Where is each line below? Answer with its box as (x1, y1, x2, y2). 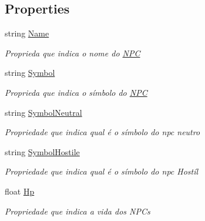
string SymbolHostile (5, 145, 80, 158)
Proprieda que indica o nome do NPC (5, 46, 140, 59)
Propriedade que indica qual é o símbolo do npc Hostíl (5, 165, 199, 178)
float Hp (5, 185, 35, 197)
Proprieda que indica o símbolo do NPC (5, 86, 147, 98)
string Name (5, 27, 49, 39)
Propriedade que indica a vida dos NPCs (5, 205, 150, 217)
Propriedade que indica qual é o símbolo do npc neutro (5, 126, 200, 138)
